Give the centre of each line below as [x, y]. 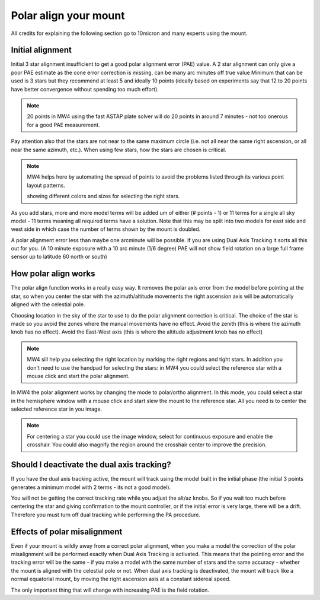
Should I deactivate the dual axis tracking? [91, 465]
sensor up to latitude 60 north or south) [59, 257]
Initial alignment [41, 50]
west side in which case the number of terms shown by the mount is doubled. [106, 229]
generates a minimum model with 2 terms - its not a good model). [91, 487]
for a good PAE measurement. [63, 125]
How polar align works [53, 274]
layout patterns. [46, 185]
